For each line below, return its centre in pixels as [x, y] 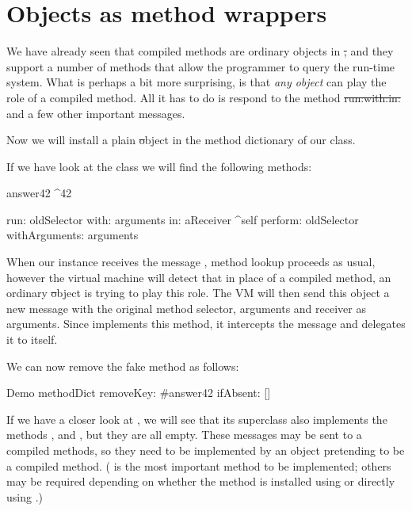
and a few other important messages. [96, 113]
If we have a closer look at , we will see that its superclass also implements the [197, 419]
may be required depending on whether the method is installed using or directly [201, 481]
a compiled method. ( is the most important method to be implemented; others [199, 465]
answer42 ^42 [39, 193]
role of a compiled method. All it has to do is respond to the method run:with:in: [204, 97]
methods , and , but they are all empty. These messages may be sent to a [184, 435]
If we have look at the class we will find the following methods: [159, 166]
